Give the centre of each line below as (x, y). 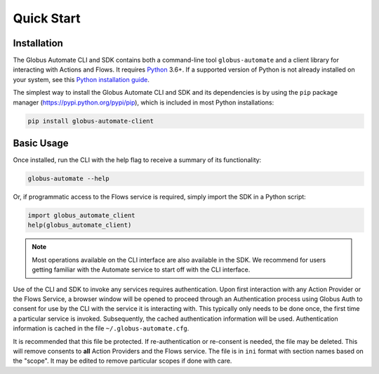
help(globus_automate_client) (80, 225)
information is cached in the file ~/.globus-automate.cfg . (101, 328)
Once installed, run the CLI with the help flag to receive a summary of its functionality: (137, 160)
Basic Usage (41, 143)
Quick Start (47, 18)
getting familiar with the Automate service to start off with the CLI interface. (141, 269)
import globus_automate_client (82, 215)
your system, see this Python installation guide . (81, 79)
